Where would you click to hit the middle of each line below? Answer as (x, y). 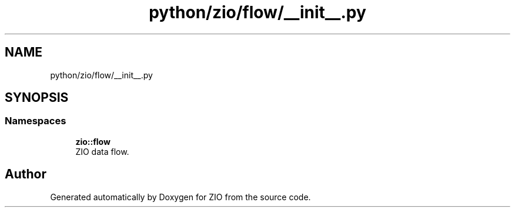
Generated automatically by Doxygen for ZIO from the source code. (180, 197)
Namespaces (36, 121)
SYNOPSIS (37, 98)
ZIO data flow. (102, 151)
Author (26, 174)
